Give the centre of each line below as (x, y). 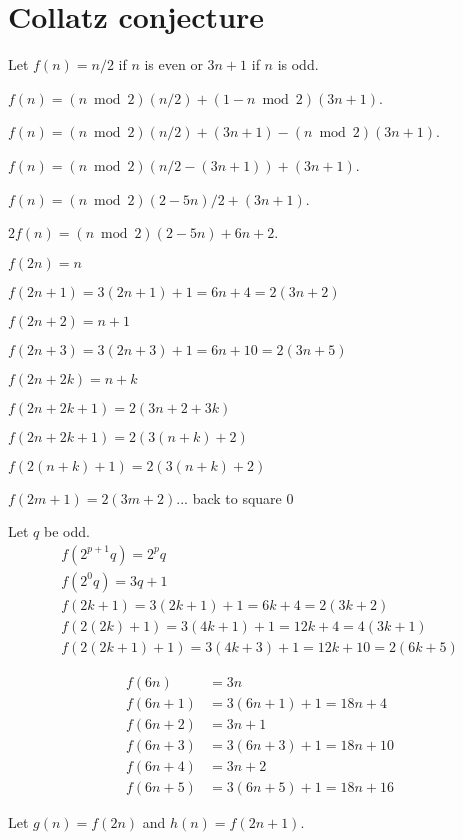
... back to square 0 (235, 497)
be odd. (66, 531)
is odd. (298, 64)
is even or (173, 64)
